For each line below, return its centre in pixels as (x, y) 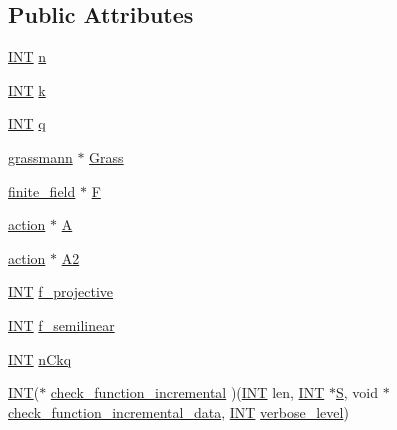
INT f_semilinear (61, 324)
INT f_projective (61, 291)
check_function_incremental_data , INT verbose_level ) (178, 411)
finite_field (42, 190)
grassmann (40, 156)
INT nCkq (40, 358)
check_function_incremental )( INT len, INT (187, 392)
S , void (356, 392)
